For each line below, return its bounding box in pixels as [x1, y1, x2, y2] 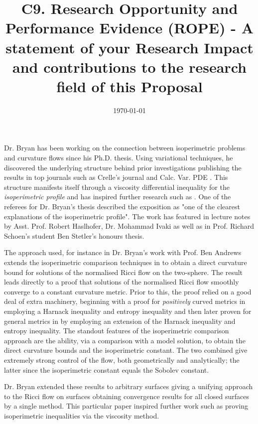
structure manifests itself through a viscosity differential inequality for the [4, 181, 230, 192]
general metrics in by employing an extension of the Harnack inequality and [4, 315, 236, 326]
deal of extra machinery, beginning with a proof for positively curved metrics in [4, 296, 246, 306]
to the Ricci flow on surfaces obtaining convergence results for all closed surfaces [4, 391, 250, 401]
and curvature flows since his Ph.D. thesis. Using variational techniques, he [4, 152, 233, 163]
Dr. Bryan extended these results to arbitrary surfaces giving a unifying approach [4, 381, 253, 392]
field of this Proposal [56, 76, 203, 96]
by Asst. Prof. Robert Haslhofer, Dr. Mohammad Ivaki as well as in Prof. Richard [4, 221, 255, 231]
